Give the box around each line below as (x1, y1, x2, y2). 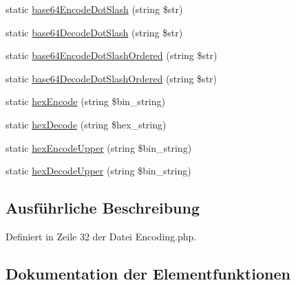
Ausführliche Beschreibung (6, 197, 200, 218)
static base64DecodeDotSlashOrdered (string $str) (6, 71, 218, 85)
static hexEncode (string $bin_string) (6, 94, 165, 109)
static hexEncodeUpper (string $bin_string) (6, 140, 192, 155)
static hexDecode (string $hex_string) (6, 117, 167, 131)
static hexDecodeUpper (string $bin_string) (6, 163, 191, 178)
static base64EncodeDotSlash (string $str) (6, 2, 183, 16)
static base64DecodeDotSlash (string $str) (6, 25, 183, 39)
